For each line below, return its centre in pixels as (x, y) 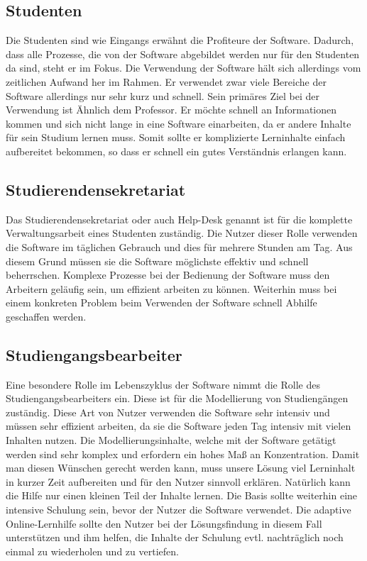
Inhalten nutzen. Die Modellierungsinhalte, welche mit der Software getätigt (171, 440)
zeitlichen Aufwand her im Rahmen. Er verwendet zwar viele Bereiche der (166, 81)
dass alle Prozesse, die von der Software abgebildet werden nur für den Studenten (183, 54)
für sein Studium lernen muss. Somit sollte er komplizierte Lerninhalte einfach (176, 137)
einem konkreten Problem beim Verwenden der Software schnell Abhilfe (161, 302)
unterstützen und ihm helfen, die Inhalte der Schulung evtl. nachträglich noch (175, 537)
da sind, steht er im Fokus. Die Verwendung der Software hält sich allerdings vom (183, 68)
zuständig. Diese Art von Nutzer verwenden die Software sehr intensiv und (168, 412)
